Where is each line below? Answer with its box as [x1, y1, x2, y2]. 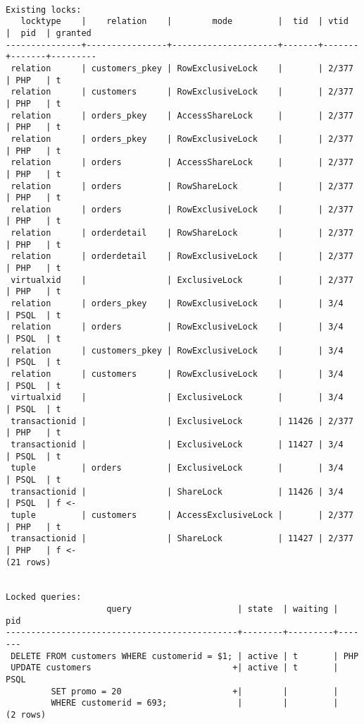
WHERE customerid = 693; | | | [51, 698, 339, 708]
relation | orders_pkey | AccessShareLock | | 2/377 [11, 110, 353, 121]
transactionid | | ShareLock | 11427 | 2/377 [11, 533, 353, 544]
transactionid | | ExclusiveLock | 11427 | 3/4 [11, 439, 344, 450]
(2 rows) [6, 710, 46, 720]
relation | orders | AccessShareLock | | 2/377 [11, 157, 353, 168]
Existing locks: [6, 4, 82, 15]
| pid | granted [6, 28, 92, 38]
